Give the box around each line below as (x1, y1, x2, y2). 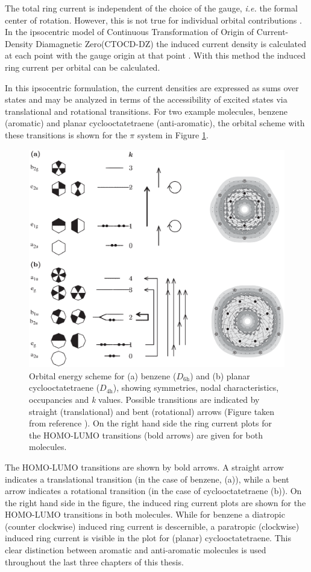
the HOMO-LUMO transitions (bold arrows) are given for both (29, 428, 263, 441)
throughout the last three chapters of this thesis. (5, 555, 184, 568)
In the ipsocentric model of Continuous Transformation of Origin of (5, 25, 254, 38)
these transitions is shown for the (5, 128, 127, 141)
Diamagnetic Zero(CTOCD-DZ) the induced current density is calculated (36, 37, 307, 50)
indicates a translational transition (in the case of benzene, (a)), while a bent (5, 472, 289, 485)
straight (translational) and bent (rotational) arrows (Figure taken (29, 405, 275, 417)
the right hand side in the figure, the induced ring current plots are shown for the (5, 496, 306, 509)
